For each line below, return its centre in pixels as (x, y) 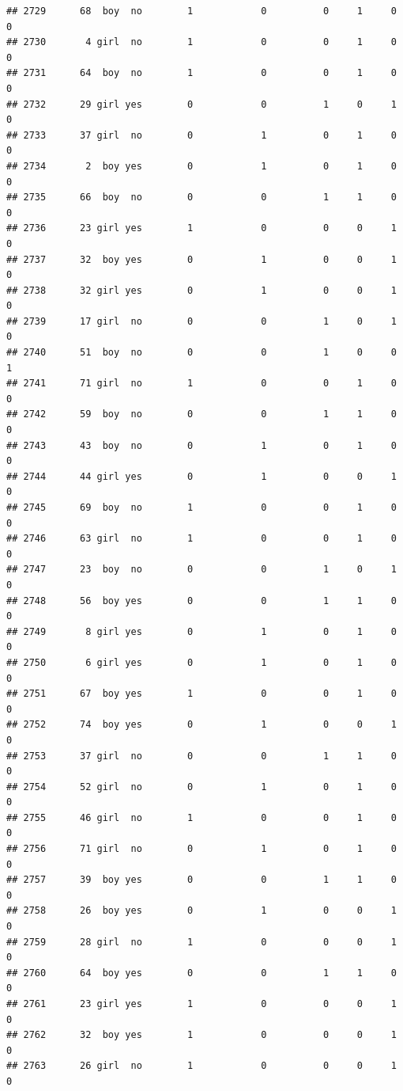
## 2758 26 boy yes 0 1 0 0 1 (201, 911)
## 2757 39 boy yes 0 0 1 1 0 (201, 880)
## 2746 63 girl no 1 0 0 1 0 (201, 539)
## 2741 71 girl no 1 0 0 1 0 (201, 384)
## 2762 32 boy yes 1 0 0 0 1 (201, 1035)
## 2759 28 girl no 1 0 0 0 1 (201, 942)
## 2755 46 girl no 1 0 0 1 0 (201, 817)
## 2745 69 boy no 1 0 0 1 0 (201, 507)
